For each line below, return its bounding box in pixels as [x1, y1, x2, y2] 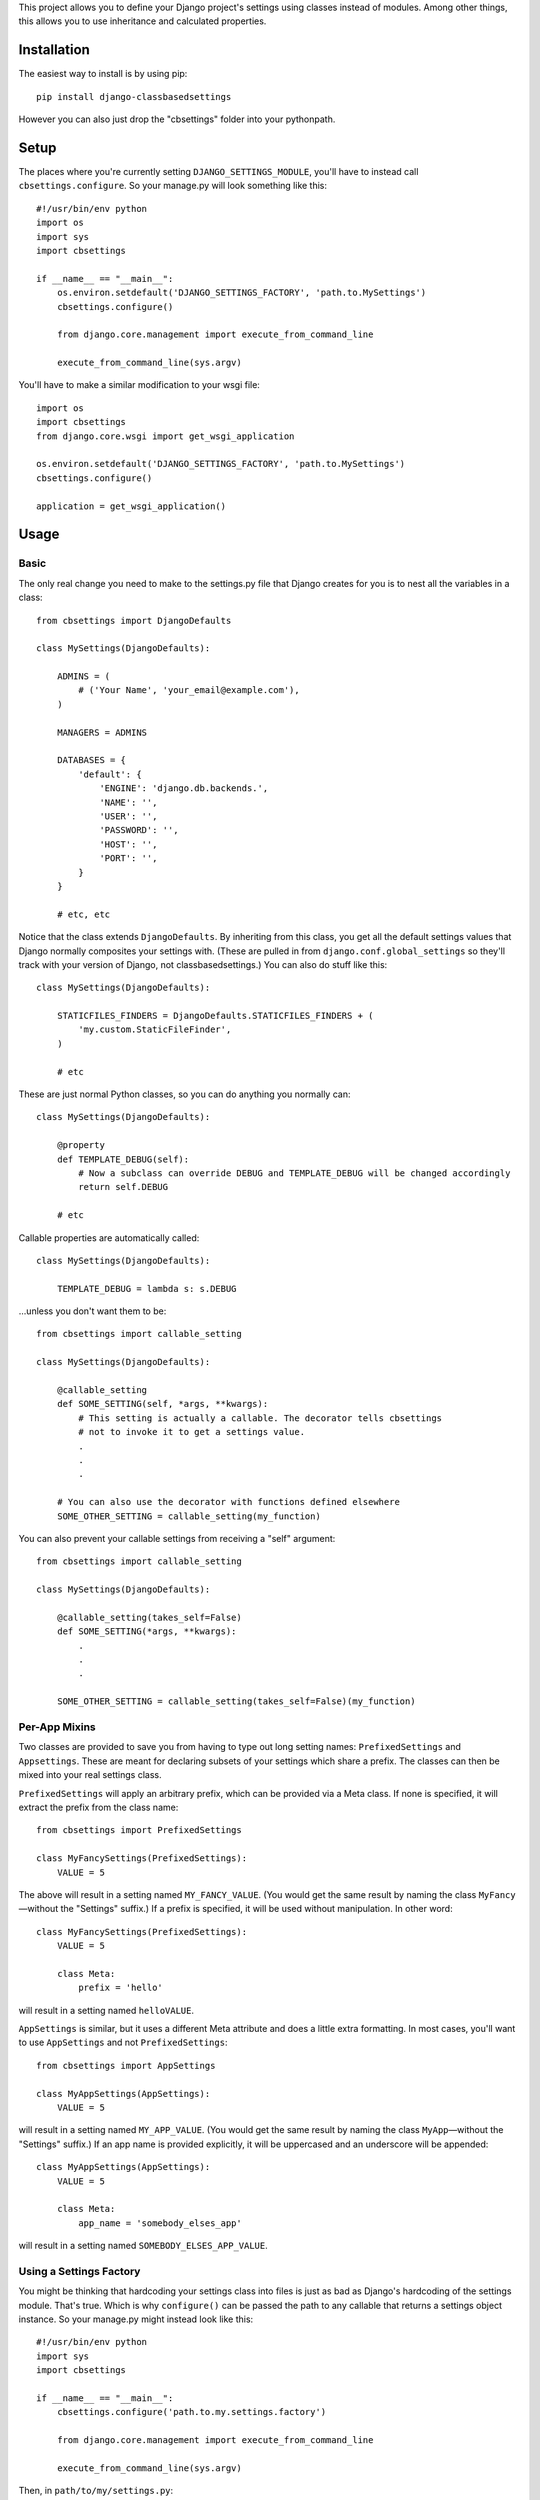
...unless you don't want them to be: [18, 1305, 167, 1317]
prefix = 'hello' [78, 1982, 164, 1994]
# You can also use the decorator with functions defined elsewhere [56, 1496, 400, 1508]
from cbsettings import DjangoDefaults [36, 615, 232, 626]
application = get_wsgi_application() [36, 500, 227, 512]
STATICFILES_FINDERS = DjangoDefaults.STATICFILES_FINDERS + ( [56, 1010, 374, 1022]
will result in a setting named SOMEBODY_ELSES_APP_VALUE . [18, 2240, 269, 2252]
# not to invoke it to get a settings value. [78, 1426, 305, 1438]
